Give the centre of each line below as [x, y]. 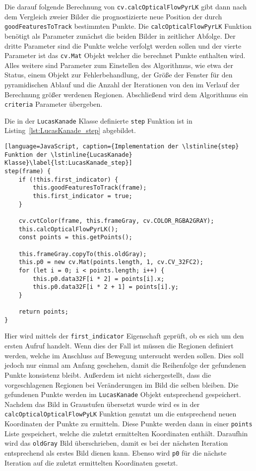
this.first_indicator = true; [83, 196]
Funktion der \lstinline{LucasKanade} [68, 155]
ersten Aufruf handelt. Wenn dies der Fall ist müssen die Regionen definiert [119, 346]
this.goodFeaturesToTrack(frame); [90, 188]
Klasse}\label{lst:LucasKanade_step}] [68, 163]
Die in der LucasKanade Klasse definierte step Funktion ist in [98, 120]
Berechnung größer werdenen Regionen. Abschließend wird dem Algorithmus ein [126, 94]
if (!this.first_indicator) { [68, 179]
